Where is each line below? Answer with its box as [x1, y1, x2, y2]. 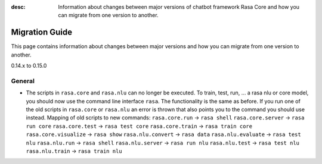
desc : [11, 4, 26, 10]
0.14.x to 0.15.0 [11, 62, 47, 70]
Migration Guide [11, 27, 73, 37]
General [11, 77, 35, 85]
